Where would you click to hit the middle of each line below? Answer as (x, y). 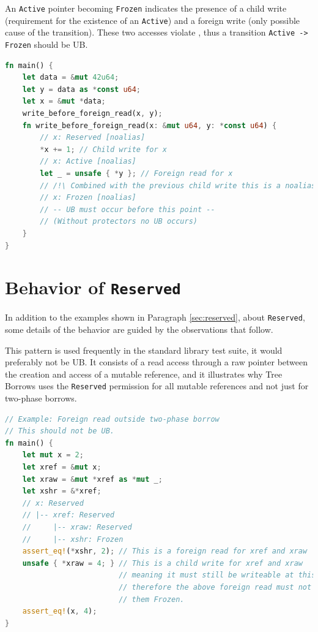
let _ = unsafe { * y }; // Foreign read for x (136, 173)
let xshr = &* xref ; (62, 491)
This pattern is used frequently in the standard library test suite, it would (144, 350)
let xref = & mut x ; (62, 467)
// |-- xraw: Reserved (77, 527)
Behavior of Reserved (93, 287)
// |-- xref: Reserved (68, 515)
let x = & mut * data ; (64, 101)
